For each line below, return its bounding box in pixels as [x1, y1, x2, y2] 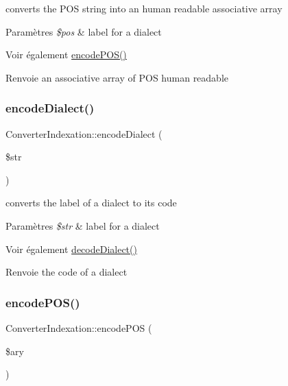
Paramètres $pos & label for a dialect [5, 24, 162, 38]
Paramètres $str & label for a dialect [5, 218, 160, 232]
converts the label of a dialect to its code [5, 195, 177, 210]
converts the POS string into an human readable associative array [5, 1, 283, 15]
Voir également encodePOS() [5, 47, 127, 62]
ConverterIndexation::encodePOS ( [5, 320, 152, 335]
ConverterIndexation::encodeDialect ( [5, 126, 163, 141]
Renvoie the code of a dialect [5, 265, 128, 279]
